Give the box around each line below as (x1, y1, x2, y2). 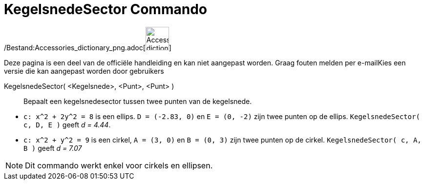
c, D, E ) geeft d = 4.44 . (23, 120, 111, 129)
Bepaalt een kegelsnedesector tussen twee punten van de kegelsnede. (23, 97, 252, 105)
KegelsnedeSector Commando (4, 1, 207, 18)
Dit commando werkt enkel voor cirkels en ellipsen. (25, 160, 213, 170)
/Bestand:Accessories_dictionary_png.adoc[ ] (4, 43, 171, 52)
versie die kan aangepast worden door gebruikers (4, 66, 164, 75)
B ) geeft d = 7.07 (23, 143, 82, 152)
